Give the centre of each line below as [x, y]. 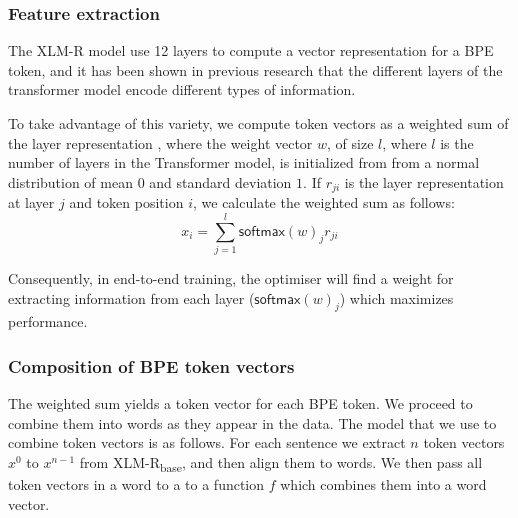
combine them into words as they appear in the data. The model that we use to [252, 422]
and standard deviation [220, 181]
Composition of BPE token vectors [151, 365]
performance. [48, 321]
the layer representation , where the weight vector [160, 142]
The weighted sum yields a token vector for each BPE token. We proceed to [240, 403]
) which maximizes [396, 297]
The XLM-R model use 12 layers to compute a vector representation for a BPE [251, 50]
